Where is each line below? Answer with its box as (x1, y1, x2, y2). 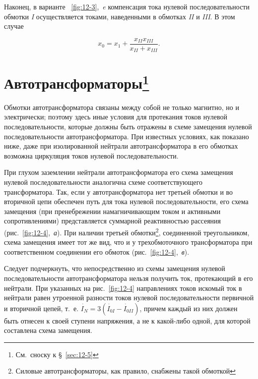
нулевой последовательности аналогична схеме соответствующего (4, 176, 203, 187)
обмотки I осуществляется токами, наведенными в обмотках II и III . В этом (4, 11, 235, 21)
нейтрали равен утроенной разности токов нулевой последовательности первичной (4, 292, 254, 303)
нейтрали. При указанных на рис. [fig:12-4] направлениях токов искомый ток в (4, 282, 242, 293)
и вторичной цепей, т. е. (4, 303, 79, 313)
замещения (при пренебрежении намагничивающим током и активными (4, 206, 221, 216)
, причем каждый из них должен (139, 303, 238, 313)
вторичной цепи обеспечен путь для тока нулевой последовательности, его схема (4, 196, 249, 207)
